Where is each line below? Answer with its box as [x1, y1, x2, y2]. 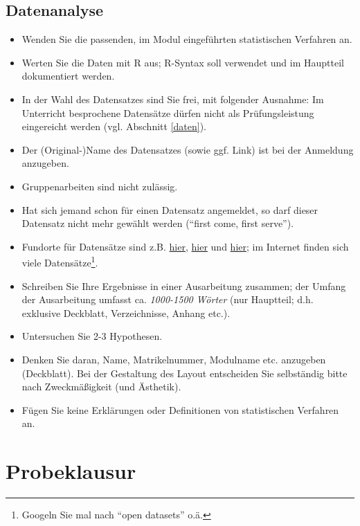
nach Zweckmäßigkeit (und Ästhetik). [21, 379, 181, 394]
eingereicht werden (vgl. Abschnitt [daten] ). [21, 119, 206, 134]
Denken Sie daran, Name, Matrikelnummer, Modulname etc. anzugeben [21, 352, 326, 366]
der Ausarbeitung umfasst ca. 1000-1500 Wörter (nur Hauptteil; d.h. [21, 292, 314, 307]
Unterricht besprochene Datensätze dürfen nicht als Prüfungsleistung [21, 105, 314, 120]
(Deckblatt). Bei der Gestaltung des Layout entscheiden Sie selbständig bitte [21, 365, 348, 380]
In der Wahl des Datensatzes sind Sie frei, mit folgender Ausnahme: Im [21, 91, 324, 106]
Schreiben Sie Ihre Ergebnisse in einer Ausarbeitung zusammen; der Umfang [21, 278, 346, 293]
